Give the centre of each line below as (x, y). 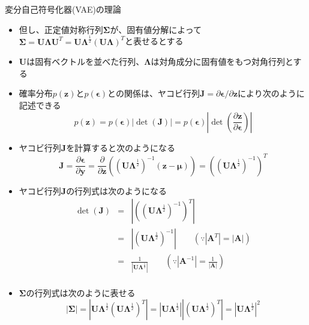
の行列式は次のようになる (117, 190)
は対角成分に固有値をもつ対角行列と (222, 61)
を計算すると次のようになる (121, 147)
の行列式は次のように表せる (81, 292)
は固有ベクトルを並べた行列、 (85, 61)
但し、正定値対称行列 (61, 29)
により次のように (271, 93)
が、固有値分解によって (156, 29)
